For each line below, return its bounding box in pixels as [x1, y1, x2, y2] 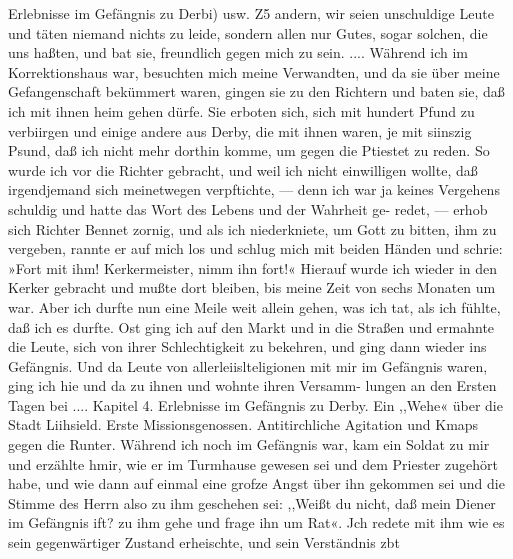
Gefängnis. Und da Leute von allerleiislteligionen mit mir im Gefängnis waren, [8, 355, 488, 376]
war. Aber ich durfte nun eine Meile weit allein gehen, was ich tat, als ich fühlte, [8, 296, 501, 317]
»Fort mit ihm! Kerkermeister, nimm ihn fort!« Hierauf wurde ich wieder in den [8, 257, 498, 278]
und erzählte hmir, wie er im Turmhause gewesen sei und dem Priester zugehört [8, 453, 498, 474]
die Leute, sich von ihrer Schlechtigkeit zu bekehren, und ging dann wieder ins [8, 336, 487, 357]
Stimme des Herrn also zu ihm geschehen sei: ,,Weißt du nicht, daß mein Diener [8, 492, 496, 513]
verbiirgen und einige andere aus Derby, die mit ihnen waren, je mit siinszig [8, 120, 472, 141]
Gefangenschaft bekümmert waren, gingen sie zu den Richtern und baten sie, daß [8, 81, 505, 102]
